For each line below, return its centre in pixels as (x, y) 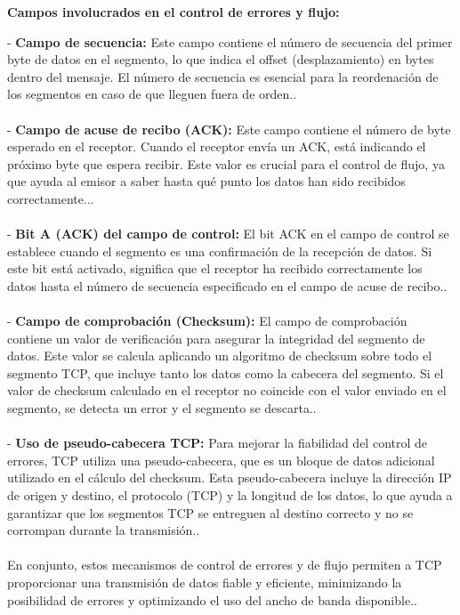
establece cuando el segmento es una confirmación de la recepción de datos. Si (220, 251)
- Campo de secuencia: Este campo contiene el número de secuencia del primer (230, 41)
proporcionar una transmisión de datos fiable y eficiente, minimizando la (205, 582)
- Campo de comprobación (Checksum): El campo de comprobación (207, 321)
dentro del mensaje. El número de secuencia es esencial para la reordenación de (223, 76)
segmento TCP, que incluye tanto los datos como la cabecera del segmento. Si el (226, 372)
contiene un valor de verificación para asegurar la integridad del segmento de (216, 338)
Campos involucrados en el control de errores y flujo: (174, 12)
